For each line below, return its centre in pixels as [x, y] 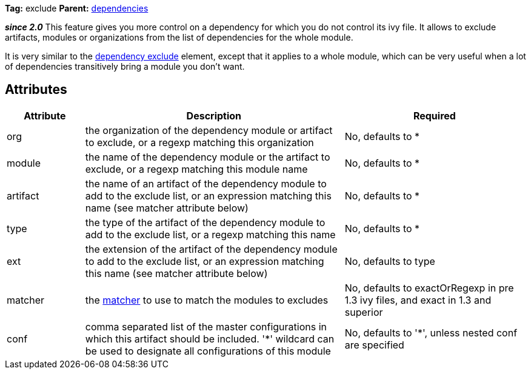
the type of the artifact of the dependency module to [205, 222]
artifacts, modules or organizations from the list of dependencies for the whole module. [179, 37]
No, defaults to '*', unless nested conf [431, 332]
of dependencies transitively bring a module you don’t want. [125, 66]
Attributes [36, 90]
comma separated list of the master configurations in [206, 326]
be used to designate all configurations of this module [208, 351]
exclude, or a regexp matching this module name [196, 169]
